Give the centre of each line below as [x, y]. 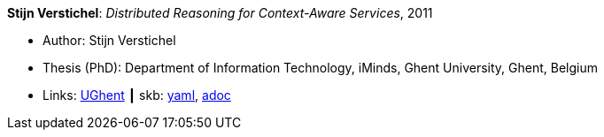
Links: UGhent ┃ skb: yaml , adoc [137, 95]
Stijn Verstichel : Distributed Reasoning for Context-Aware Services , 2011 [220, 13]
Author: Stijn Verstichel [109, 40]
